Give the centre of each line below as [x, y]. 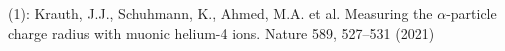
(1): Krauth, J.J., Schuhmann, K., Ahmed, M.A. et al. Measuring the [220, 13]
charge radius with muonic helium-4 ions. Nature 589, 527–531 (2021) [221, 32]
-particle [471, 13]
